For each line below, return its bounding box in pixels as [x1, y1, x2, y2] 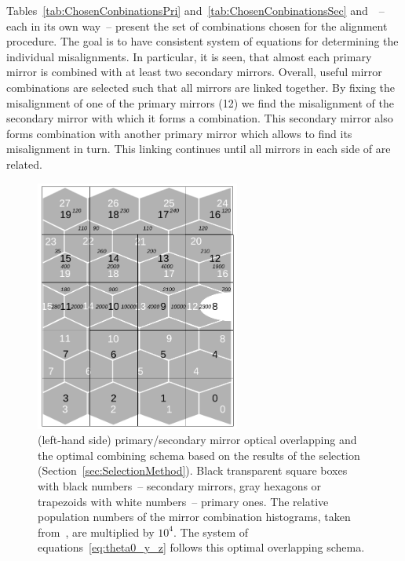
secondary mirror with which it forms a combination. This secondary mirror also [6, 110, 393, 126]
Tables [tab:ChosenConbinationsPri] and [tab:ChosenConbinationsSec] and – [6, 2, 385, 18]
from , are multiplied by [38, 523, 155, 540]
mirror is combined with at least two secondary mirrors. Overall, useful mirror [6, 64, 382, 80]
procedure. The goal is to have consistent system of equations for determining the [6, 33, 399, 49]
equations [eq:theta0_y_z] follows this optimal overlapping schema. [38, 539, 365, 556]
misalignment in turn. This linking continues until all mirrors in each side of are [6, 140, 391, 157]
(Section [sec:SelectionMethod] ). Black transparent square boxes [38, 462, 348, 479]
